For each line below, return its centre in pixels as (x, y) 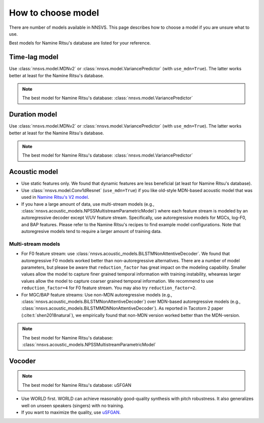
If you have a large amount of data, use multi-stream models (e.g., (88, 204)
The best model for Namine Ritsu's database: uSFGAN (77, 385)
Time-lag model (34, 57)
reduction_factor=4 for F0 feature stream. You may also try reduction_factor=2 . (109, 288)
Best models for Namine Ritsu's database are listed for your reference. (80, 43)
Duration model (33, 115)
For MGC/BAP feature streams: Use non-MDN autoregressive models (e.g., (97, 295)
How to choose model (54, 13)
